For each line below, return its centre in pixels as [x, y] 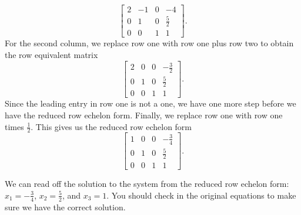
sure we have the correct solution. [65, 207]
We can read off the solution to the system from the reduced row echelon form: [147, 184]
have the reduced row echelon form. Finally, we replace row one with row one [144, 115]
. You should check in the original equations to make [201, 195]
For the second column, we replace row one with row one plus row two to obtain [149, 43]
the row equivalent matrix [51, 55]
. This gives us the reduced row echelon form [111, 126]
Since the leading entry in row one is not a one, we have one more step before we [150, 103]
